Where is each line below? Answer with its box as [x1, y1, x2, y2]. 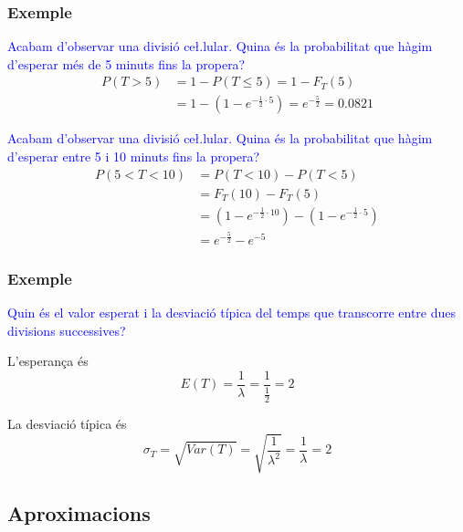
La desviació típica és [7, 413, 127, 433]
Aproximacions [7, 498, 151, 527]
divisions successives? [7, 320, 126, 339]
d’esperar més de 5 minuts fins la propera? [7, 54, 246, 73]
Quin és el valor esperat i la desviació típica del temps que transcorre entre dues [7, 302, 457, 321]
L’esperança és [7, 351, 89, 370]
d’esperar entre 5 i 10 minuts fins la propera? [7, 147, 260, 166]
